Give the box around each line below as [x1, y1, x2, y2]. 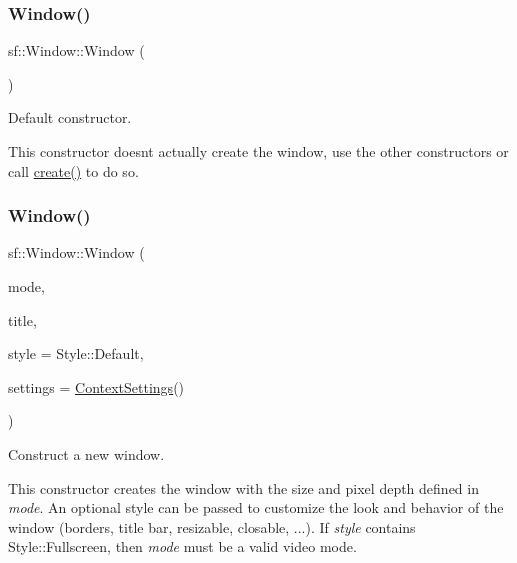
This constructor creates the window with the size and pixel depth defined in [8, 477, 479, 498]
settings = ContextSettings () [8, 376, 185, 397]
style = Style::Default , [8, 343, 144, 364]
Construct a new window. [8, 443, 165, 464]
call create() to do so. [8, 160, 139, 181]
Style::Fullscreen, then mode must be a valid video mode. [8, 536, 357, 557]
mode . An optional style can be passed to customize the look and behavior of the [8, 497, 504, 518]
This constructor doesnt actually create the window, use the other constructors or [8, 141, 509, 161]
